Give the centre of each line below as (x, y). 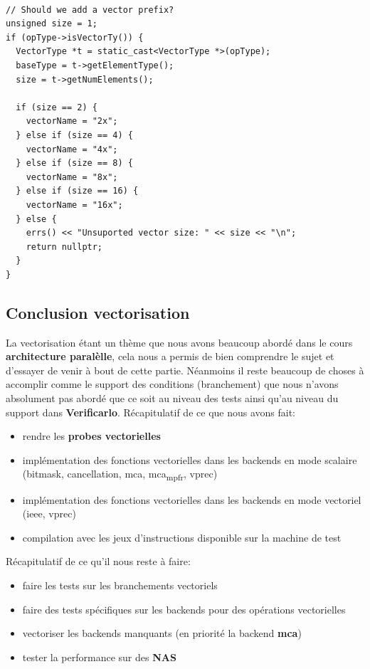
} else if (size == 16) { (77, 191)
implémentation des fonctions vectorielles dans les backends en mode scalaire (190, 459)
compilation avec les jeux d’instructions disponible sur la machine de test (182, 537)
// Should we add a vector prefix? (90, 10)
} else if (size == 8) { (74, 163)
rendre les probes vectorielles (91, 436)
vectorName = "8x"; (72, 177)
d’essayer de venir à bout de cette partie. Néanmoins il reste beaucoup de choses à (185, 370)
